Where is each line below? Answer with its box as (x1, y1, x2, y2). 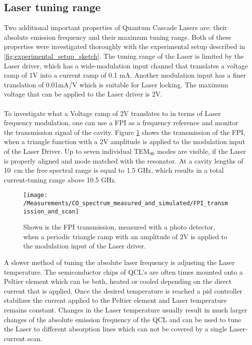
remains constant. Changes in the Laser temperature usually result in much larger (4, 305, 248, 315)
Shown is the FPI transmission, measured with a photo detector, (23, 222, 215, 232)
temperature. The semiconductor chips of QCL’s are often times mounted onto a (4, 266, 243, 277)
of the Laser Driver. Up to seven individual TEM (4, 146, 150, 156)
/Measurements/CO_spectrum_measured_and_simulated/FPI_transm (23, 199, 228, 207)
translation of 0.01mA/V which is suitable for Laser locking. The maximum (4, 79, 228, 89)
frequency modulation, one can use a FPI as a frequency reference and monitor (4, 117, 238, 128)
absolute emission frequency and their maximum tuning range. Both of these (4, 32, 232, 42)
